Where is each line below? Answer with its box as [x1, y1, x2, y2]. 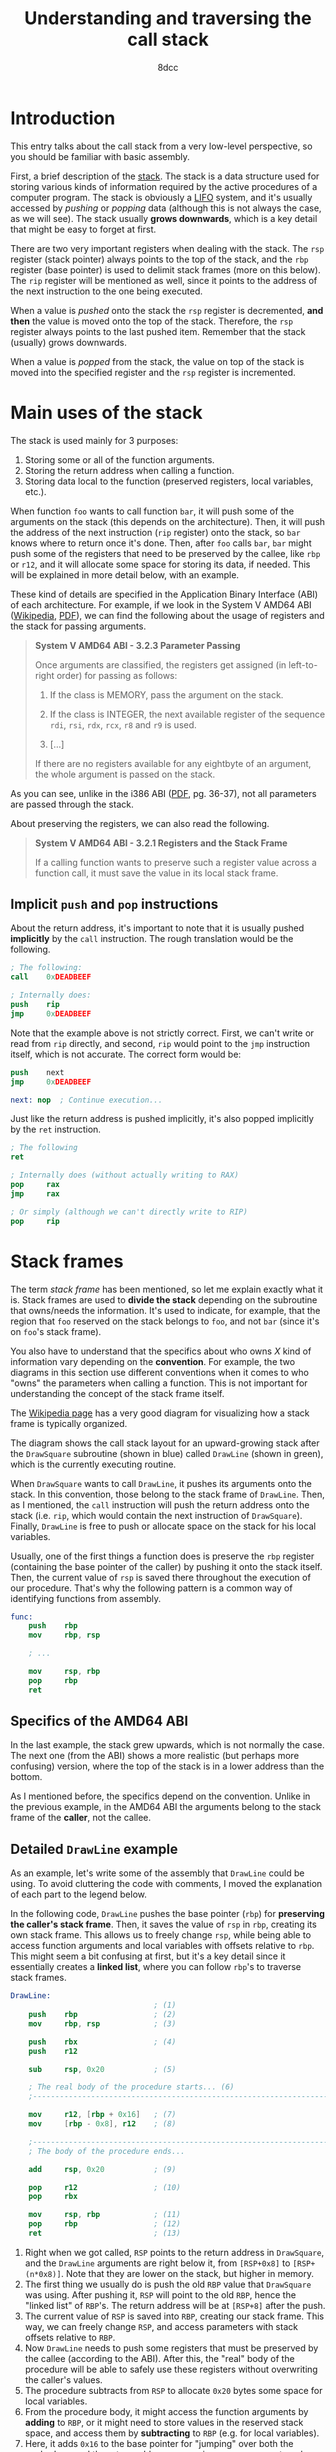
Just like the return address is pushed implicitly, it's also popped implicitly [10, 1113, 315, 1125]
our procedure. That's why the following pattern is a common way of [10, 1582, 293, 1594]
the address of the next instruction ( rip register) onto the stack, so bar [10, 526, 301, 538]
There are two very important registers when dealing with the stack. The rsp [10, 242, 325, 254]
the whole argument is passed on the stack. [34, 768, 216, 780]
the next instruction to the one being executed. [10, 285, 203, 297]
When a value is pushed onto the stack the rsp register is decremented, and [10, 304, 324, 316]
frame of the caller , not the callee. [10, 1812, 152, 1824]
